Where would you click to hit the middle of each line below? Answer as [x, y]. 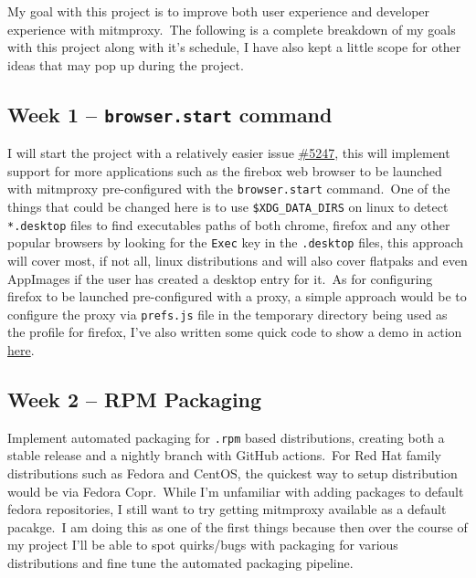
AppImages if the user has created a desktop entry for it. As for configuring [220, 278]
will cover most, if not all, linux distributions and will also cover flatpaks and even [238, 260]
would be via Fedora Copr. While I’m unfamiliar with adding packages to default [236, 491]
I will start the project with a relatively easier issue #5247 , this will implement [229, 153]
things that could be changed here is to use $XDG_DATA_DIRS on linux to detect [228, 206]
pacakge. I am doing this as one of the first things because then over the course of [238, 526]
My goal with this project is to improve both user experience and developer [219, 11]
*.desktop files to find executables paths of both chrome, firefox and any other [229, 224]
